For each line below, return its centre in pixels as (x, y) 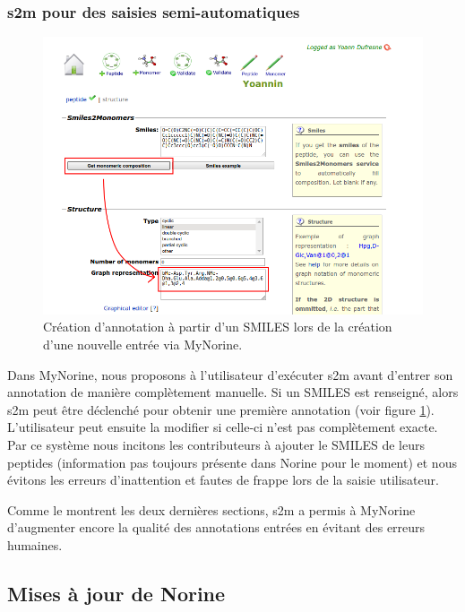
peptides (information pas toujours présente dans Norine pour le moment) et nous (232, 462)
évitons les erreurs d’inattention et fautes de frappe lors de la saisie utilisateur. (223, 480)
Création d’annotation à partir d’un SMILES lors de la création (218, 327)
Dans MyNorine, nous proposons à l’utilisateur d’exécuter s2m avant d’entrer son (230, 374)
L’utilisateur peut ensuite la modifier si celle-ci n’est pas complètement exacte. (223, 427)
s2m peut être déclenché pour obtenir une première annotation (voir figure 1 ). (221, 409)
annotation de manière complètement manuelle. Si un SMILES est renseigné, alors (233, 392)
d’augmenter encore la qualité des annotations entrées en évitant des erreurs (216, 527)
